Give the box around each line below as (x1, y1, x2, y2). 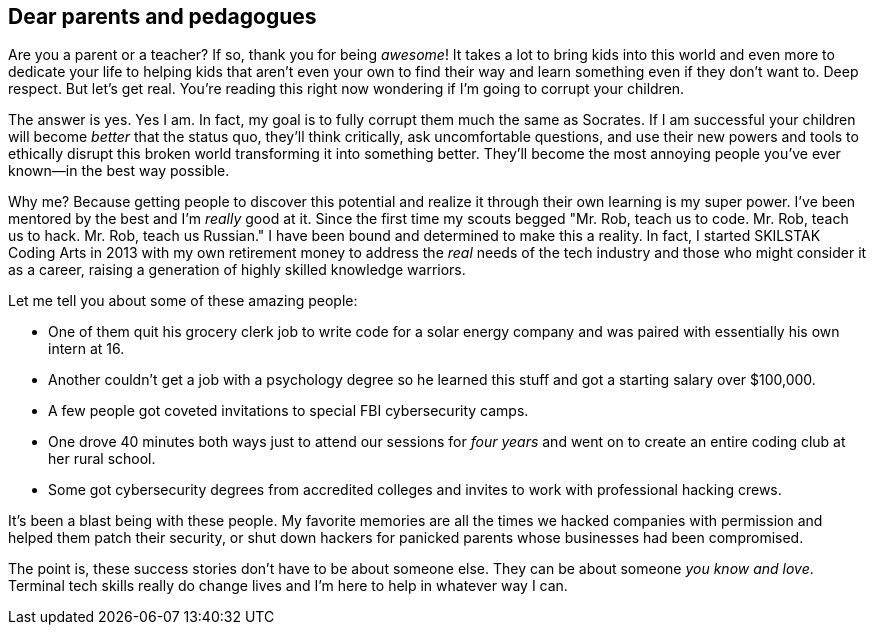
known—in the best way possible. (8, 162, 230, 180)
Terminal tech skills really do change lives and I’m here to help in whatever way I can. (8, 577, 568, 595)
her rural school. (48, 450, 156, 468)
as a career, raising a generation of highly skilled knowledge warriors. (8, 261, 466, 279)
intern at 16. (48, 340, 125, 358)
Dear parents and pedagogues (8, 4, 317, 29)
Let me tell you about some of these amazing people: (8, 292, 358, 310)
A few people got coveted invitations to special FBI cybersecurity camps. (48, 402, 529, 420)
